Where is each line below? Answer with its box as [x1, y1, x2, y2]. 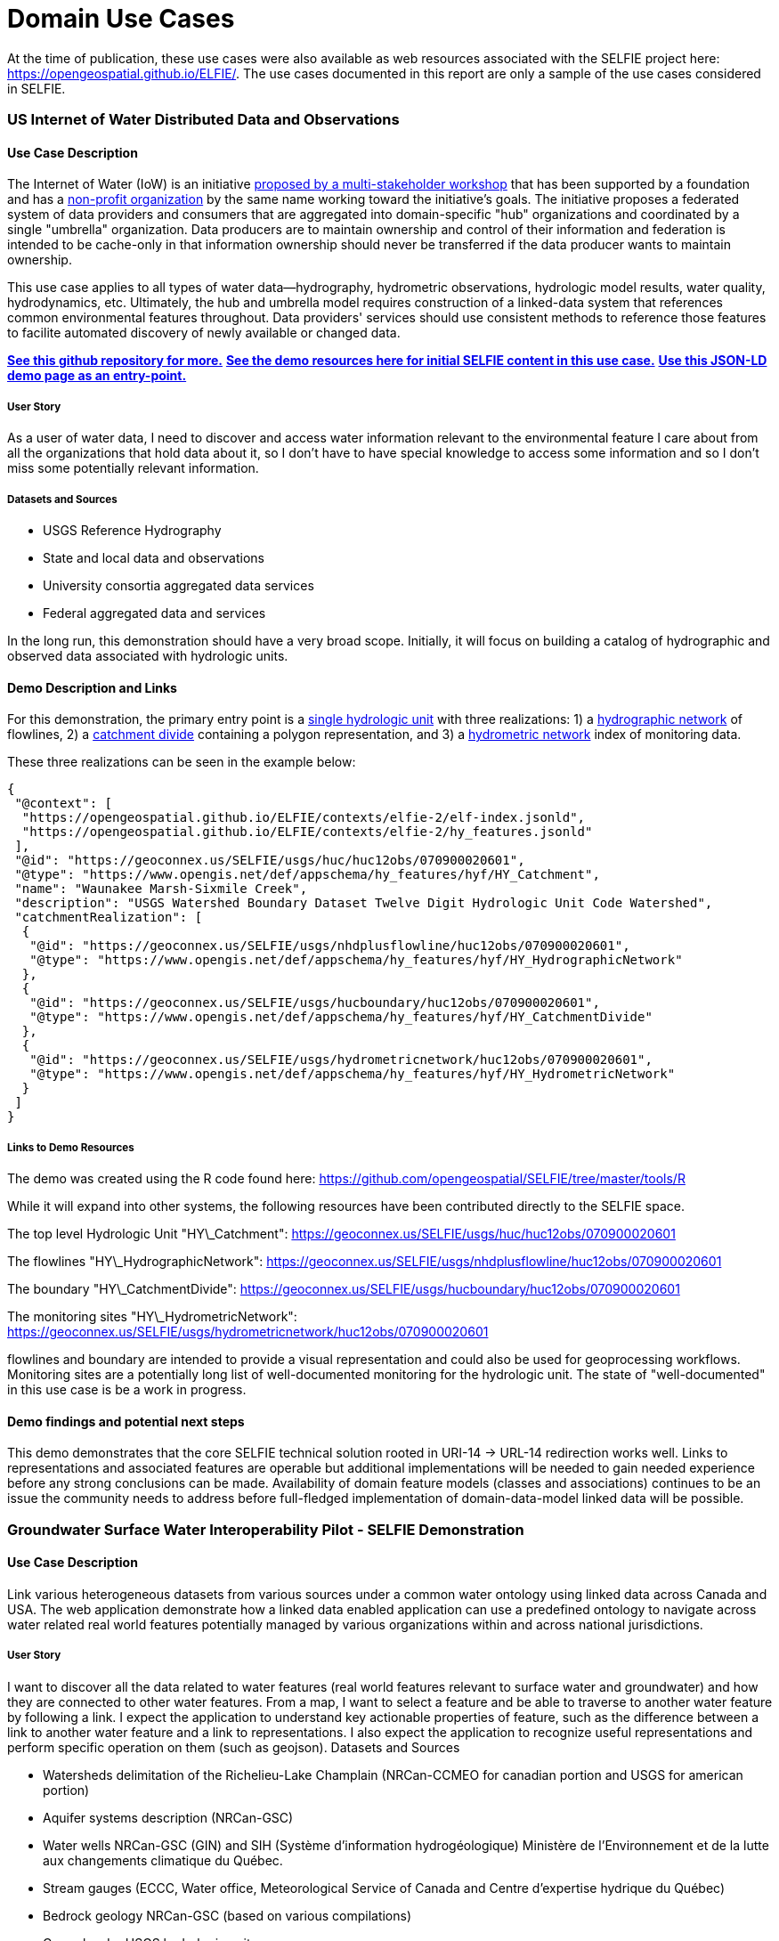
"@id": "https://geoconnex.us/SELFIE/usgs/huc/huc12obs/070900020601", [14, 853, 525, 868]
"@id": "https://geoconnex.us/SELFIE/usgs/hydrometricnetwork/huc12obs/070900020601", [29, 1052, 653, 1068]
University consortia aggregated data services [43, 577, 314, 593]
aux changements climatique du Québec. [43, 1852, 283, 1868]
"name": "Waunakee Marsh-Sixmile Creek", [14, 881, 308, 897]
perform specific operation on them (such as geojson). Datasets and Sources [7, 1739, 460, 1755]
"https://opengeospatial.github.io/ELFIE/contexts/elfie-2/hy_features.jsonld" [21, 824, 593, 840]
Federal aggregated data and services [43, 605, 266, 621]
